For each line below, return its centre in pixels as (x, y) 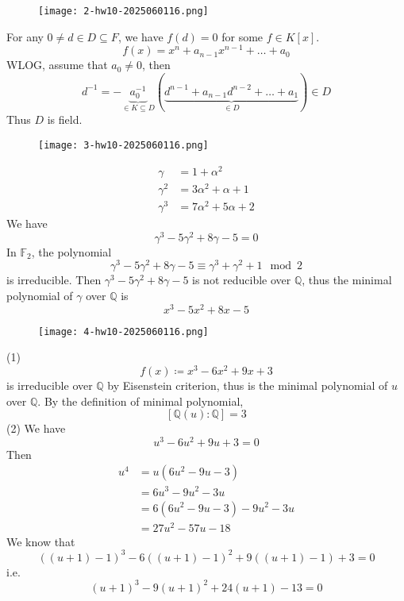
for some (242, 36)
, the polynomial (71, 251)
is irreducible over (50, 385)
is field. (65, 119)
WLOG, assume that (57, 65)
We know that (41, 541)
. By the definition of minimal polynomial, (140, 401)
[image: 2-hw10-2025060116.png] (123, 11)
